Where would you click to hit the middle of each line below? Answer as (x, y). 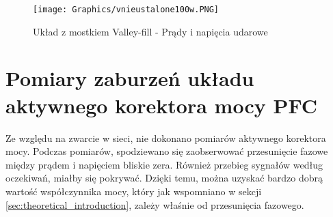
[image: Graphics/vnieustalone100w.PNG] (126, 10)
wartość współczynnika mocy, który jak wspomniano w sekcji (134, 191)
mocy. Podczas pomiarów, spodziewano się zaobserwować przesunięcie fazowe (167, 151)
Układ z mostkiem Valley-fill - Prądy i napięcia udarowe (150, 31)
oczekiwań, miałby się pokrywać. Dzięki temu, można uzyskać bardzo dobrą (164, 178)
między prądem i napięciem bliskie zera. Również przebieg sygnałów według (164, 164)
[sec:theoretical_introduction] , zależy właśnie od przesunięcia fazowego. (155, 204)
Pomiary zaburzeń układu (130, 78)
